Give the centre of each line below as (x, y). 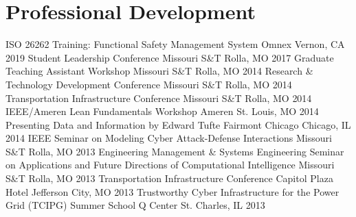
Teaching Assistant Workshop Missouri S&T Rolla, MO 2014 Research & (159, 71)
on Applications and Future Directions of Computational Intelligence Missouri (170, 165)
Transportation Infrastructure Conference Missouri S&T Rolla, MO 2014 (159, 98)
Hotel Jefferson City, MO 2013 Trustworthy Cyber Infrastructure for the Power (173, 191)
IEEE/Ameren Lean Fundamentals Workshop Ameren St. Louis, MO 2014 (162, 111)
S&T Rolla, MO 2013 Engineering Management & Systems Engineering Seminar (175, 151)
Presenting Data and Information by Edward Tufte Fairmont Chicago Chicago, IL (178, 124)
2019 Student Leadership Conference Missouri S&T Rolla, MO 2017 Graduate (170, 57)
